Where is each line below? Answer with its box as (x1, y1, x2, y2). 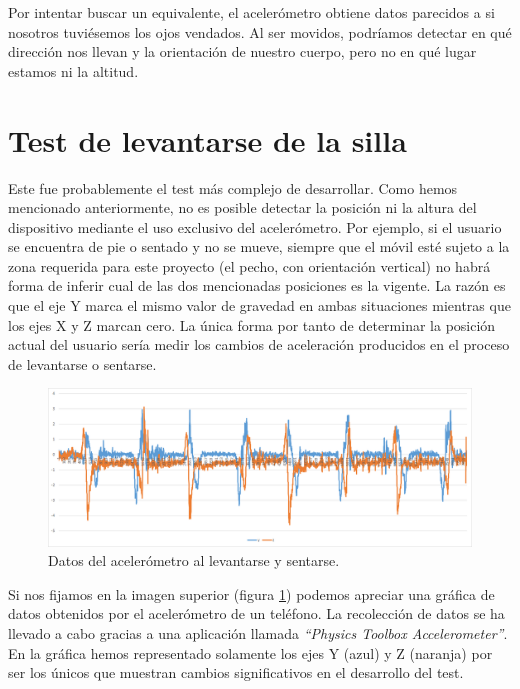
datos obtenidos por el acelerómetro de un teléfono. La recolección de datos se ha (8, 603, 505, 624)
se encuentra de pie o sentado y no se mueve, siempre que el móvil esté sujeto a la (8, 236, 510, 257)
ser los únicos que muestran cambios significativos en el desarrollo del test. (8, 662, 464, 683)
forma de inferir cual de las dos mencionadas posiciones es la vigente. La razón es (8, 275, 506, 296)
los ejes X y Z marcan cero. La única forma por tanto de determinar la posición (8, 314, 496, 335)
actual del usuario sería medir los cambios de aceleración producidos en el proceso (8, 334, 510, 355)
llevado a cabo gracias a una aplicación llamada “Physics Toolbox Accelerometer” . (8, 622, 508, 643)
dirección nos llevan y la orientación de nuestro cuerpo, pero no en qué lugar (8, 41, 477, 62)
